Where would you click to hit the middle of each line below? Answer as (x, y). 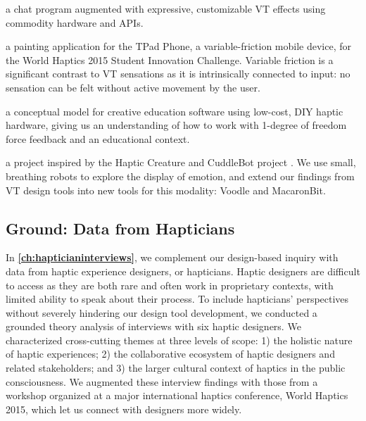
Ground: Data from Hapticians (120, 228)
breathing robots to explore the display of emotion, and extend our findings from (180, 176)
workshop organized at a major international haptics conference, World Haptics (177, 395)
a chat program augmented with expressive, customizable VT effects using (166, 8)
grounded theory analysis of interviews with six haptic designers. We (153, 326)
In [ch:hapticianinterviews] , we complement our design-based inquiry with (172, 257)
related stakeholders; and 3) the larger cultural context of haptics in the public (176, 368)
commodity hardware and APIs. (75, 22)
